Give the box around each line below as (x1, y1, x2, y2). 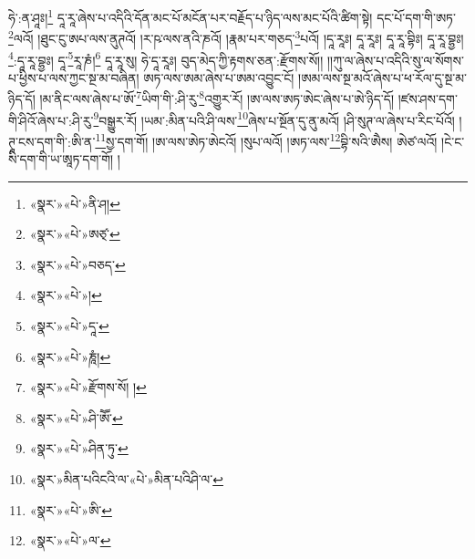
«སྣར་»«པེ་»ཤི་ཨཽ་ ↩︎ (29, 408, 123, 427)
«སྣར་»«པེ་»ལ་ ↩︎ (29, 531, 111, 550)
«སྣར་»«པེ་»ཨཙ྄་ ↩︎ (29, 224, 120, 243)
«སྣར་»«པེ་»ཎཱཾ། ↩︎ (29, 347, 111, 366)
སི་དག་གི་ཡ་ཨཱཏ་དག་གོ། (8, 150, 114, 169)
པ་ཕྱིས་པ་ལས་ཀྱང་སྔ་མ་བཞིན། (8, 67, 139, 87)
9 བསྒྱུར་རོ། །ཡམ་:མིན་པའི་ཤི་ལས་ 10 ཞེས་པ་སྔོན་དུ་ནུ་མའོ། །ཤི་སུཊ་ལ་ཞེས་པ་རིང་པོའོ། (93, 108, 455, 129)
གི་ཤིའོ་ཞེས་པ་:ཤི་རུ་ (8, 110, 94, 129)
